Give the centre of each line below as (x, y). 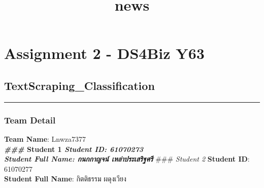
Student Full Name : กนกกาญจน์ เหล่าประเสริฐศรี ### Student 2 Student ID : (127, 159)
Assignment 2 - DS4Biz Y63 (104, 53)
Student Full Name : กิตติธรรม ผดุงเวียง (65, 179)
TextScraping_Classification (79, 85)
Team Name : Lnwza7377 (45, 138)
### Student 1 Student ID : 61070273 (74, 149)
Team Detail (30, 120)
